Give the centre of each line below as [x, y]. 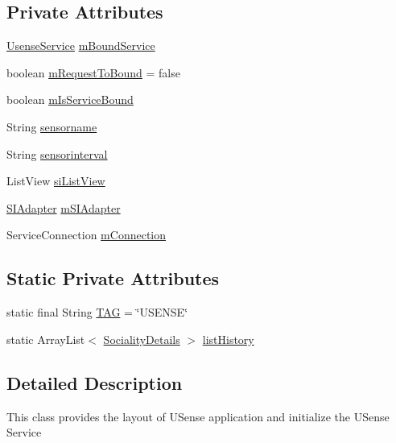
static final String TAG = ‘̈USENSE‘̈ [97, 312]
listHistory [228, 339]
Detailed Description [95, 382]
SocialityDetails [142, 339]
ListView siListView [56, 181]
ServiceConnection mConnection [87, 235]
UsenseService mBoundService [81, 46]
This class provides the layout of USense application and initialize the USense [198, 416]
